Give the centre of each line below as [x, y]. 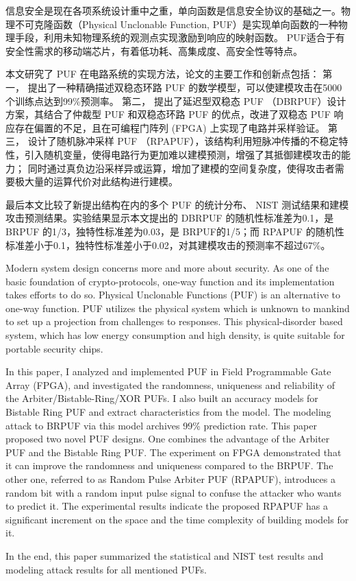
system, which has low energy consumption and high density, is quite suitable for [175, 335]
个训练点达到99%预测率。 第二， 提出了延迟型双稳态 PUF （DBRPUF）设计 [176, 100]
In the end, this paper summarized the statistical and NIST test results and [165, 555]
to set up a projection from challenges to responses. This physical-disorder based [174, 321]
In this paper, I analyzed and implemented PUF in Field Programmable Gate [168, 371]
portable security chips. [54, 348]
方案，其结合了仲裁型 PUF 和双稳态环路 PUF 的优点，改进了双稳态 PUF [168, 114]
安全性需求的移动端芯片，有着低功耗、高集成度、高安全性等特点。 [154, 50]
